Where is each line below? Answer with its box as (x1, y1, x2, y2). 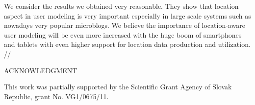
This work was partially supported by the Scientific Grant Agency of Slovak (4, 82, 232, 92)
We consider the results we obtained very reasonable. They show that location (4, 1, 239, 11)
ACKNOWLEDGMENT (4, 65, 77, 75)
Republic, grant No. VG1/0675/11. (4, 91, 109, 101)
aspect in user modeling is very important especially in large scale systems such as (4, 10, 251, 21)
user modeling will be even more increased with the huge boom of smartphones (4, 29, 242, 40)
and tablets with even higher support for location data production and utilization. (4, 39, 251, 49)
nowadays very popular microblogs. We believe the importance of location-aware (4, 20, 245, 30)
